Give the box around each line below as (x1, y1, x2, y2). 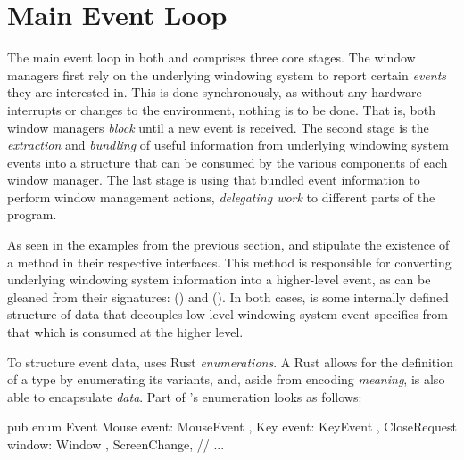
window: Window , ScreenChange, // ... (7, 435, 225, 453)
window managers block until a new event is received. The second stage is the (7, 118, 429, 136)
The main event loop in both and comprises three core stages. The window (7, 48, 416, 67)
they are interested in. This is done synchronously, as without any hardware (7, 83, 422, 102)
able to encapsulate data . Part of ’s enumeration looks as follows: (7, 387, 362, 406)
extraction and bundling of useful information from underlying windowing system (7, 136, 449, 154)
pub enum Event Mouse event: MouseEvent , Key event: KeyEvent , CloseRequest (7, 417, 457, 436)
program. (7, 205, 57, 224)
